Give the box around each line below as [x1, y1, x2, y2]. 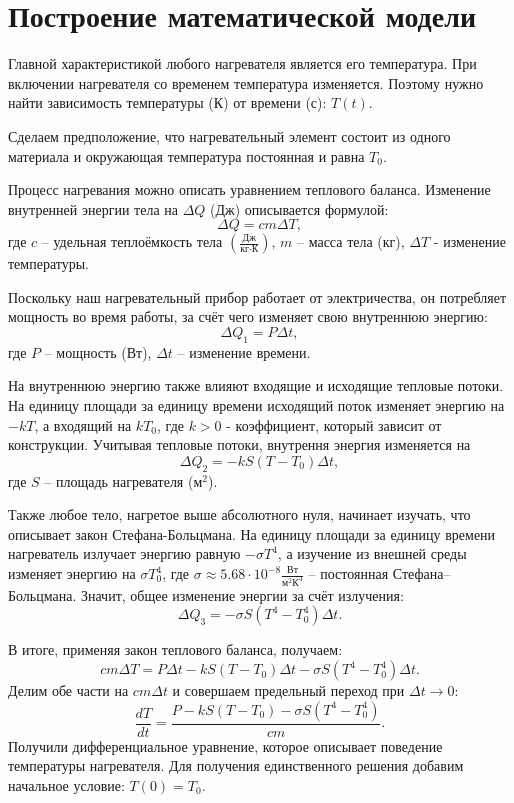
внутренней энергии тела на [8, 198, 178, 219]
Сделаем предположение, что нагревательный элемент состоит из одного [8, 125, 451, 146]
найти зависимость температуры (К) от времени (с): [8, 92, 327, 113]
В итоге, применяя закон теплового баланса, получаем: [8, 639, 343, 660]
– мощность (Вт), [44, 341, 152, 362]
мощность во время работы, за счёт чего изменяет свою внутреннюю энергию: [8, 306, 488, 327]
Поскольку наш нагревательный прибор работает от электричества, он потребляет [8, 286, 507, 307]
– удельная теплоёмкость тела [41, 231, 223, 252]
